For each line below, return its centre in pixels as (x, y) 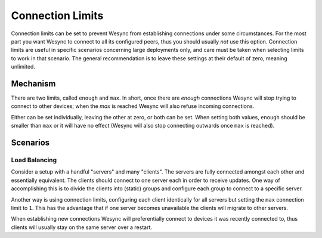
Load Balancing (34, 160)
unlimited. (23, 67)
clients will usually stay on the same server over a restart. (81, 227)
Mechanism (33, 84)
